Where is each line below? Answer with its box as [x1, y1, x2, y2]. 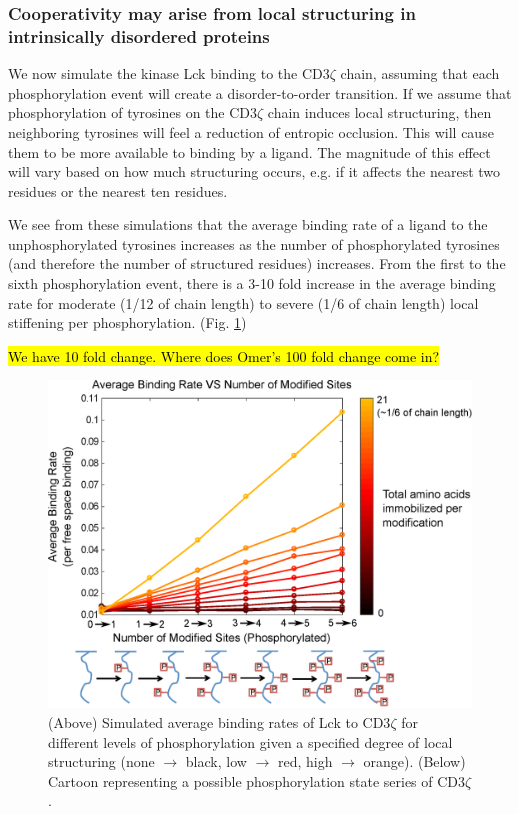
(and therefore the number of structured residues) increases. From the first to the [8, 253, 506, 274]
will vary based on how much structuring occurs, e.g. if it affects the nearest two [8, 161, 501, 182]
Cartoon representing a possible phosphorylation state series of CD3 [48, 770, 466, 791]
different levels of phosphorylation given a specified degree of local [48, 731, 453, 752]
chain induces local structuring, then [267, 102, 492, 123]
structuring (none [48, 751, 155, 772]
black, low [185, 751, 247, 772]
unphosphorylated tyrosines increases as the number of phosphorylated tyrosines [8, 233, 500, 254]
